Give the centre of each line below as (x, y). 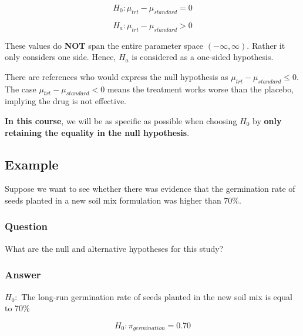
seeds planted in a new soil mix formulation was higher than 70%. (123, 200)
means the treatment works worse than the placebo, (201, 89)
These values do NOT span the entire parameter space (104, 45)
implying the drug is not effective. (66, 101)
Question (26, 226)
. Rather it (266, 45)
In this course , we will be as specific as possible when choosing (121, 120)
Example (32, 164)
